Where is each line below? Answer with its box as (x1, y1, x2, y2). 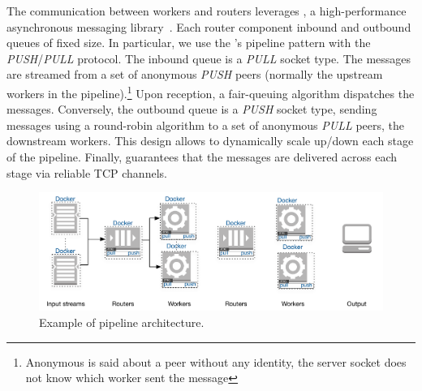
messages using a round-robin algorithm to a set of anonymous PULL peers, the (6, 116, 405, 133)
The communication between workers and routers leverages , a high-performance (6, 2, 407, 19)
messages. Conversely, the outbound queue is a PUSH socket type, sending (6, 101, 377, 118)
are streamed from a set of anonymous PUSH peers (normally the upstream (6, 66, 383, 83)
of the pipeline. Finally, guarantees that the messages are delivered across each (6, 148, 398, 165)
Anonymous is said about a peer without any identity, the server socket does (25, 353, 407, 370)
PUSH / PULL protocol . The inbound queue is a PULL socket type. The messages (6, 49, 411, 67)
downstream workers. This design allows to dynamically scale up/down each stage (6, 132, 414, 149)
